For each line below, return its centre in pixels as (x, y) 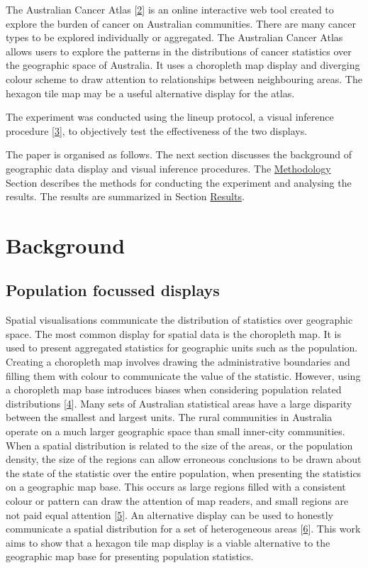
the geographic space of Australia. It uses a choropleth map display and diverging (183, 65)
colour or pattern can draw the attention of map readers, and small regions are (177, 501)
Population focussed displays (113, 290)
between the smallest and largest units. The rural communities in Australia (169, 417)
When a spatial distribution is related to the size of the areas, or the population (179, 445)
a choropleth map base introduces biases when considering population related (174, 389)
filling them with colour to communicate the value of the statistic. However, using (183, 375)
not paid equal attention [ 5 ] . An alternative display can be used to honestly (169, 514)
